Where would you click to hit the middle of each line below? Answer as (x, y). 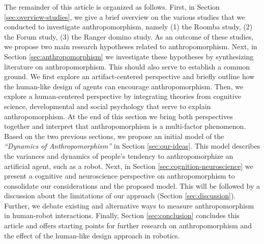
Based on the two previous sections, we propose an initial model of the (114, 136)
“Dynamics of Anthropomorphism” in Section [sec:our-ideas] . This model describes (132, 146)
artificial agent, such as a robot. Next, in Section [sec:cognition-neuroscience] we (129, 166)
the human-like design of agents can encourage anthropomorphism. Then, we (124, 86)
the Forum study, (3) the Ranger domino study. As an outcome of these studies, (129, 36)
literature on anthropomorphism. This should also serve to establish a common (127, 66)
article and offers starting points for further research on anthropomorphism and (128, 225)
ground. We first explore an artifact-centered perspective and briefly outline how (129, 76)
